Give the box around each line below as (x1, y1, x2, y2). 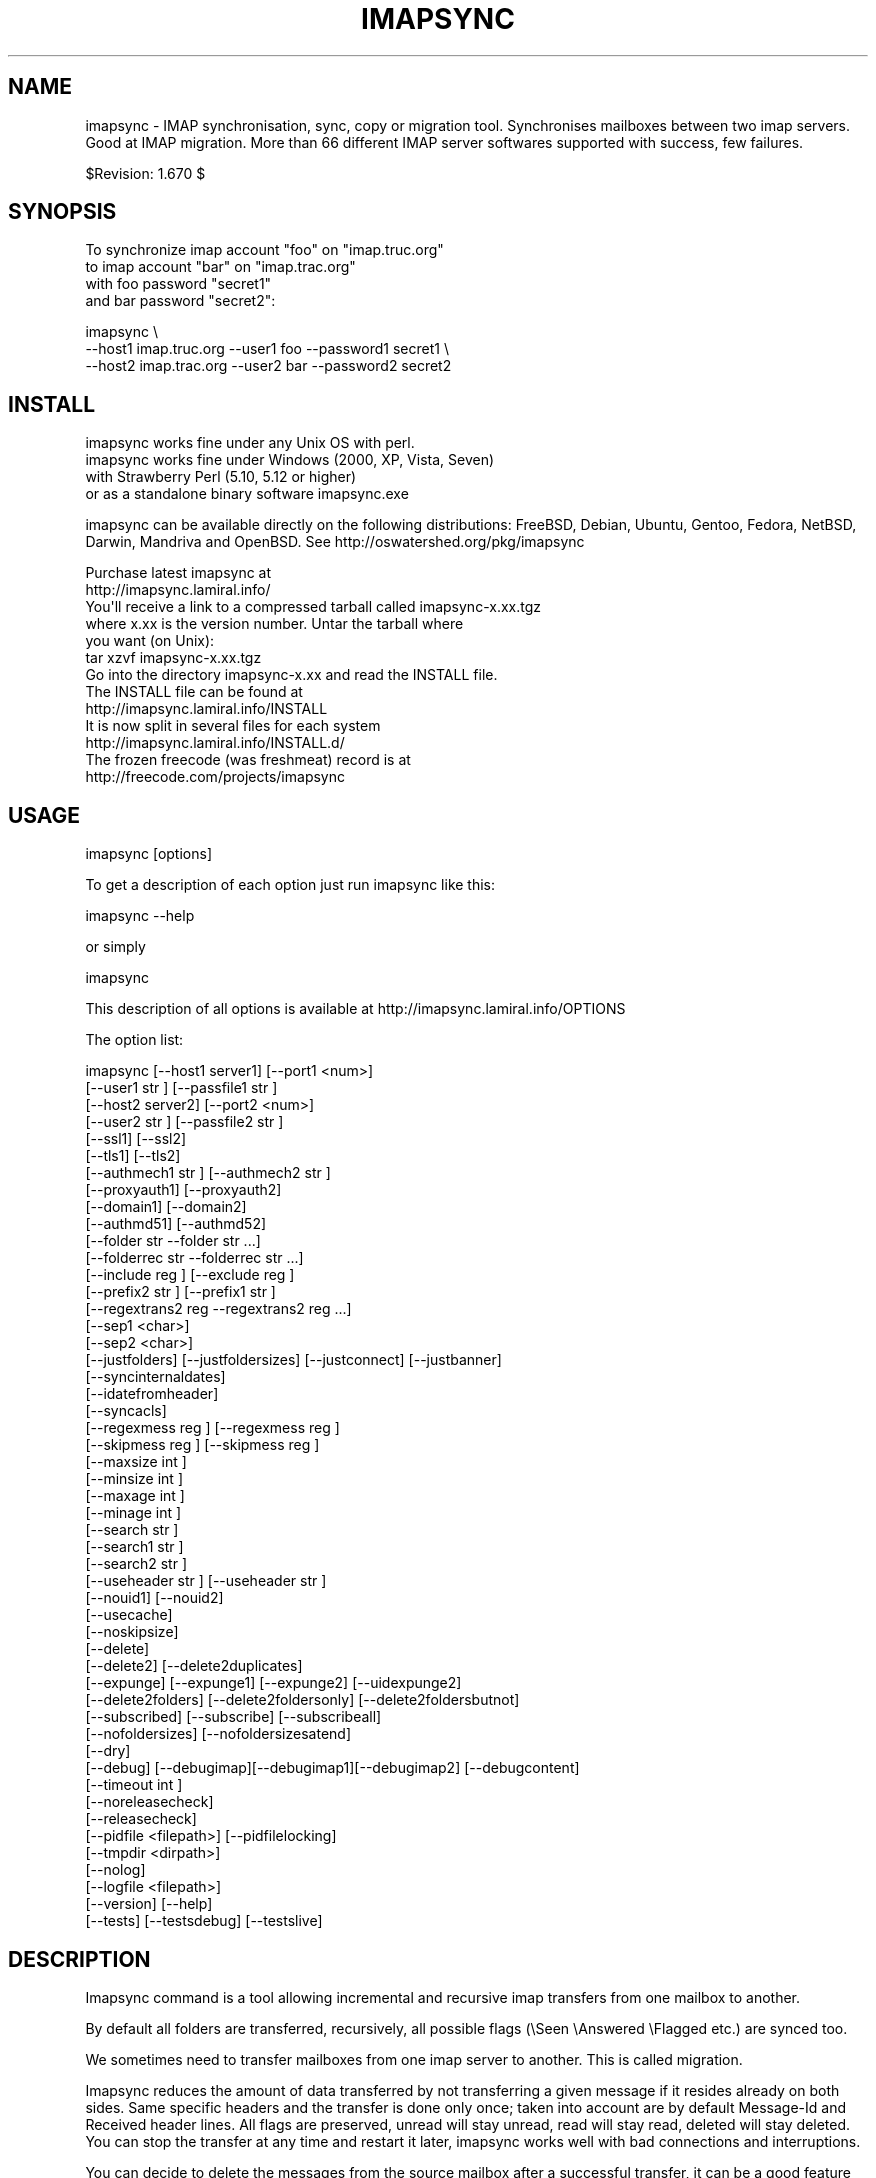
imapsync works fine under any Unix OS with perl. (85, 434, 415, 452)
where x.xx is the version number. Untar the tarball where (85, 615, 464, 633)
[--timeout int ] (85, 1776, 183, 1794)
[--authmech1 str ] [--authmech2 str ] (85, 1164, 331, 1182)
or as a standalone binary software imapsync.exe (85, 485, 409, 503)
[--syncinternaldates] (85, 1368, 226, 1386)
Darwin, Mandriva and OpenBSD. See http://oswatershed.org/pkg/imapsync (85, 533, 585, 551)
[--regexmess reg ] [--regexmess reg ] (85, 1419, 340, 1437)
